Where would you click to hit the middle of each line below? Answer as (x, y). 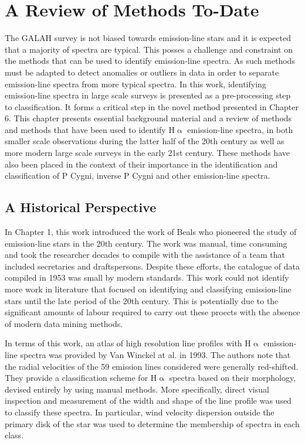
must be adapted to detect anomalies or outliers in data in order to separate (142, 72)
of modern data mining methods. (64, 323)
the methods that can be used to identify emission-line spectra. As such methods (150, 61)
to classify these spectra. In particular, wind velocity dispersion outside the (140, 412)
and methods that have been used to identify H (90, 129)
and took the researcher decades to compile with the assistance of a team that (145, 255)
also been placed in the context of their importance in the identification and (141, 164)
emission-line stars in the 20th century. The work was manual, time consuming (146, 243)
